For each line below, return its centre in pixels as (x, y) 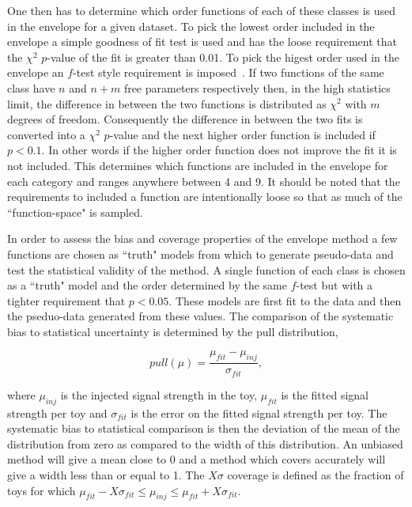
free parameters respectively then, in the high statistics (257, 87)
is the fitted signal (325, 394)
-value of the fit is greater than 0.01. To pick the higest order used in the (223, 57)
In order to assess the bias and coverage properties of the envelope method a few (202, 238)
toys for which (42, 490)
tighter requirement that (66, 300)
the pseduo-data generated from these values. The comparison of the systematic (200, 316)
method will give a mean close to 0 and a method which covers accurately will (197, 459)
